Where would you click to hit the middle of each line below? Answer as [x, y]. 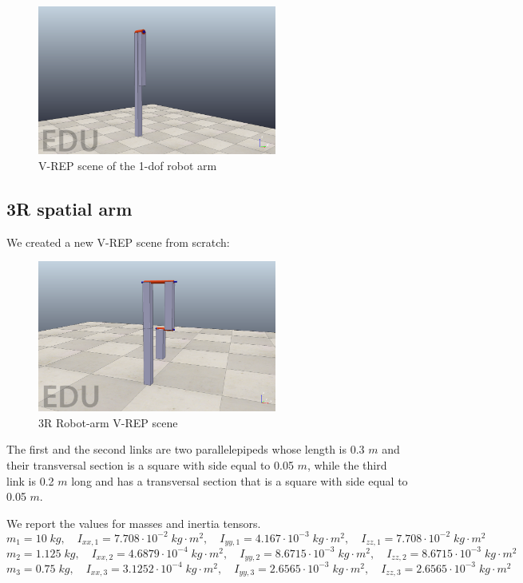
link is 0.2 [30, 480]
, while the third [347, 465]
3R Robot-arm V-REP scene [108, 422]
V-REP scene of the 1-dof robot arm [128, 165]
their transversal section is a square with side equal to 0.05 [150, 465]
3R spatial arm [69, 208]
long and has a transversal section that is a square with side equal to [240, 480]
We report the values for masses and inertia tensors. [134, 523]
